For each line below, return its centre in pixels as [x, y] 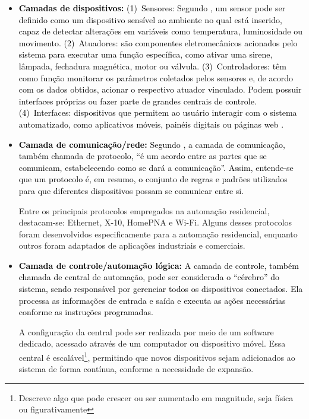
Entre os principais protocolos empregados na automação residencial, [144, 210]
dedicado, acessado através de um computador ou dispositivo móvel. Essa [152, 343]
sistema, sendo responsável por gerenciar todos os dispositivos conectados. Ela [161, 289]
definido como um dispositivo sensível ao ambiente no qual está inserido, [150, 19]
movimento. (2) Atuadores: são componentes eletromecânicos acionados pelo [158, 42]
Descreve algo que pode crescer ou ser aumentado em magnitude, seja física [156, 397]
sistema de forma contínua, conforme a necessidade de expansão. [136, 369]
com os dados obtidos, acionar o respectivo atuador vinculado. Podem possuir [160, 89]
